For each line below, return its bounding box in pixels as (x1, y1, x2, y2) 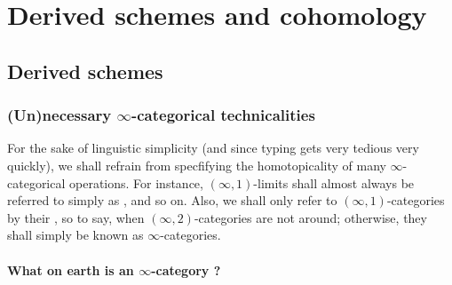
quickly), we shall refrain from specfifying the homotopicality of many (7, 155, 386, 174)
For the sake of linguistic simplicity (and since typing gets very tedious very (7, 139, 419, 157)
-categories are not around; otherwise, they (194, 208, 427, 226)
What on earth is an (7, 260, 134, 279)
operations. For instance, (69, 173, 203, 192)
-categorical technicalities (131, 104, 315, 126)
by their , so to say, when (7, 208, 145, 226)
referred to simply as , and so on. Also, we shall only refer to (7, 191, 337, 210)
